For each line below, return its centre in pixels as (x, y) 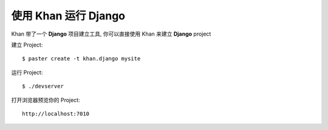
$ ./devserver (43, 86)
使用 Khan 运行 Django (68, 16)
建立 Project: (27, 45)
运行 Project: (27, 72)
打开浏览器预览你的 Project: (46, 100)
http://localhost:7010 (56, 114)
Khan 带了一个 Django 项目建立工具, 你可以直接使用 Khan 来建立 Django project (111, 34)
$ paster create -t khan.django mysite (81, 59)
